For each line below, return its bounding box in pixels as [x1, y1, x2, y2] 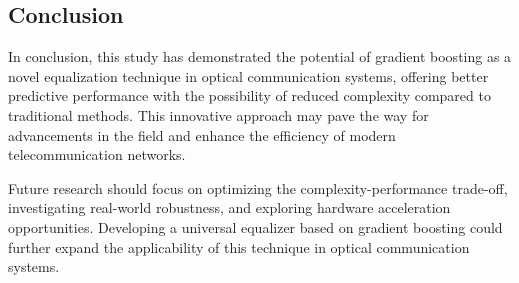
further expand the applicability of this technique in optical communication [8, 236, 470, 257]
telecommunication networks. [8, 144, 186, 165]
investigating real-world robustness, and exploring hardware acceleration [8, 197, 451, 218]
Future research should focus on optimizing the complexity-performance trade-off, [8, 177, 508, 198]
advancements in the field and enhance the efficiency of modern [8, 124, 396, 145]
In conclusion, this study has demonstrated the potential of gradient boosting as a [8, 46, 512, 67]
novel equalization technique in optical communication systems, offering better [8, 65, 489, 86]
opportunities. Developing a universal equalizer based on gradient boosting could [8, 216, 503, 237]
